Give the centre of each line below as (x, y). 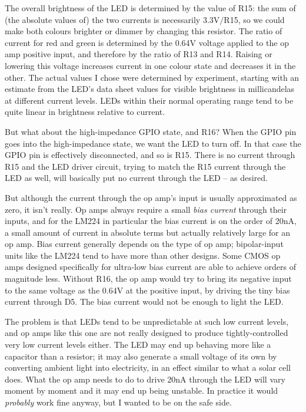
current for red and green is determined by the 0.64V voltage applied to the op (147, 42)
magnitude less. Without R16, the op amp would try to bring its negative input (148, 278)
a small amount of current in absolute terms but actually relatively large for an (148, 232)
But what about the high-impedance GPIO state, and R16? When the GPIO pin (151, 131)
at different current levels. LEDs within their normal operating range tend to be (149, 100)
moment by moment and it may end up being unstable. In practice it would (142, 390)
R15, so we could (254, 19)
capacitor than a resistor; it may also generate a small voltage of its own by (141, 356)
